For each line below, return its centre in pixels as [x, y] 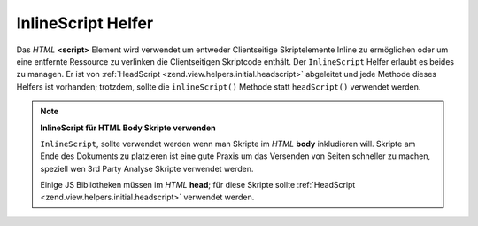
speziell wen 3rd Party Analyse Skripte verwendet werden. [147, 168]
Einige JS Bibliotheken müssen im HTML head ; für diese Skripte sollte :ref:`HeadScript [198, 185]
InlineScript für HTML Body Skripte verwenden [128, 128]
